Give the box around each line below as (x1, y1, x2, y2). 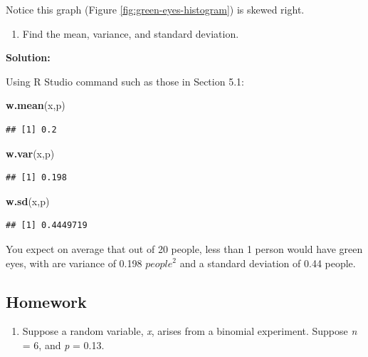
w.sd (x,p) (6, 193, 50, 208)
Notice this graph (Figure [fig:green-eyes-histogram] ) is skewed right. (6, 2, 305, 16)
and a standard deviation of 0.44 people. (179, 255, 356, 270)
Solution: (6, 50, 51, 65)
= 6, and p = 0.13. (22, 337, 105, 352)
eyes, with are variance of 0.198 (6, 255, 142, 270)
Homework (6, 290, 87, 312)
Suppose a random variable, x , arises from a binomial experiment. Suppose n (22, 324, 357, 338)
